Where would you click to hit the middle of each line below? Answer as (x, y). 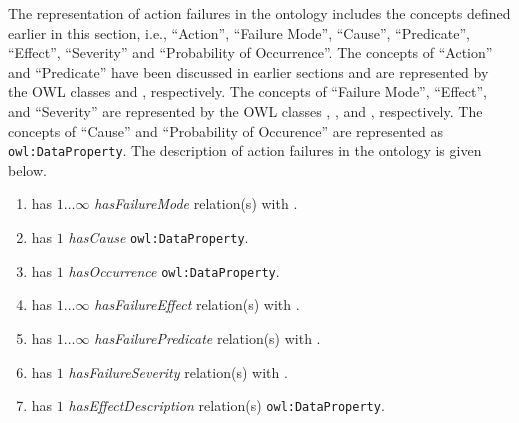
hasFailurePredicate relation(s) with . (207, 337)
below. (27, 169)
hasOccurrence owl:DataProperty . (174, 270)
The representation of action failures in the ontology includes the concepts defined (259, 13)
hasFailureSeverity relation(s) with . (178, 371)
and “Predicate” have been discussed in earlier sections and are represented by (248, 71)
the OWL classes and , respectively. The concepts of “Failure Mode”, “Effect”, (247, 91)
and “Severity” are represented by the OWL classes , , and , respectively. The (245, 110)
